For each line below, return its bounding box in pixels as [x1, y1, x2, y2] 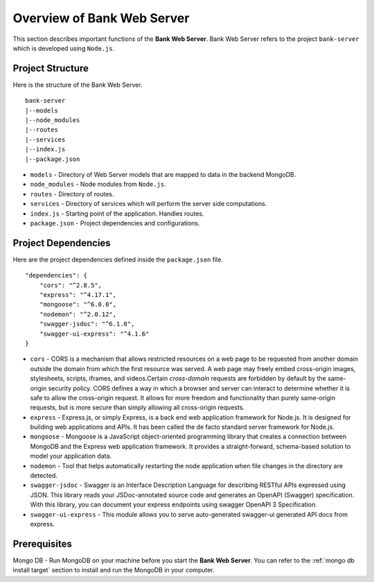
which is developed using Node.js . [12, 44, 115, 52]
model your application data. [30, 452, 112, 461]
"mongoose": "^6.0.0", [39, 300, 117, 309]
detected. [30, 472, 58, 480]
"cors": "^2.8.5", [39, 281, 103, 289]
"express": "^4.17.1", [39, 291, 117, 298]
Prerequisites [12, 538, 72, 549]
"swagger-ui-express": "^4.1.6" [39, 329, 150, 338]
